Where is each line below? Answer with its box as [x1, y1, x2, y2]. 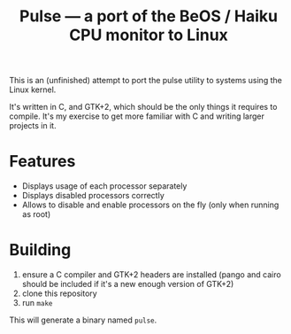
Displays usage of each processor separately [21, 181, 188, 191]
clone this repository [21, 288, 97, 299]
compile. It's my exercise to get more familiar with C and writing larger [9, 111, 265, 121]
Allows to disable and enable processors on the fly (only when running [21, 199, 280, 210]
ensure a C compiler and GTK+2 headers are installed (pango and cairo [21, 269, 281, 280]
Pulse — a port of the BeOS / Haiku [19, 6, 279, 27]
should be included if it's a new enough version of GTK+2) [21, 279, 234, 290]
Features [9, 151, 76, 172]
